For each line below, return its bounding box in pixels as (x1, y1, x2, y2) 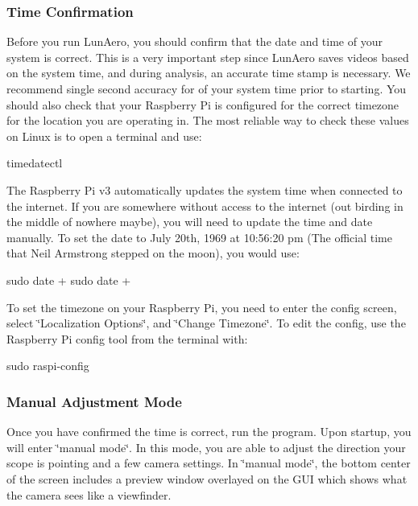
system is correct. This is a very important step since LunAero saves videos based (6, 48, 409, 65)
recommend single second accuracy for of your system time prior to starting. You (6, 80, 407, 97)
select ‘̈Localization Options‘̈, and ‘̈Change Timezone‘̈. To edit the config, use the (6, 315, 406, 331)
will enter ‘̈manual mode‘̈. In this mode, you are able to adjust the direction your (6, 438, 406, 455)
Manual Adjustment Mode (6, 391, 182, 411)
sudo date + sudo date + (6, 271, 131, 288)
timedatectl (6, 154, 63, 171)
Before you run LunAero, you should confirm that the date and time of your (6, 33, 383, 50)
